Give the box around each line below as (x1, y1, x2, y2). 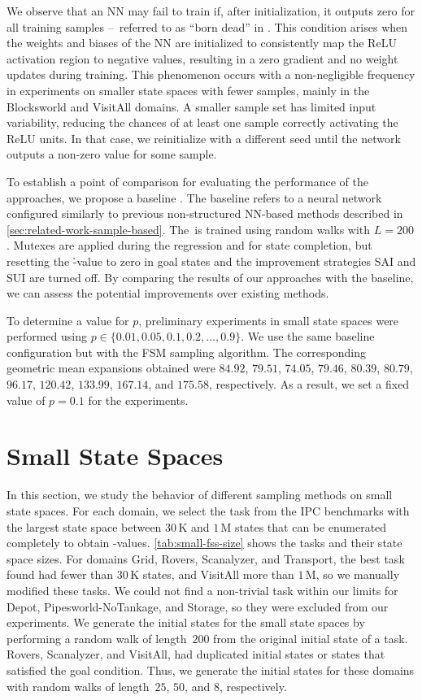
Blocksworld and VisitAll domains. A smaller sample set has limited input (7, 98, 376, 115)
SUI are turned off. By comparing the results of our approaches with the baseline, (7, 268, 414, 285)
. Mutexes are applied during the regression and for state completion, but (7, 237, 372, 254)
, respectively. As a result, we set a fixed (209, 376, 410, 393)
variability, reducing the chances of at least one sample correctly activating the (7, 114, 398, 131)
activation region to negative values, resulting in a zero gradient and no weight (7, 50, 398, 67)
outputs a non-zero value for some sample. (7, 146, 217, 163)
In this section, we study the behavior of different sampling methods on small (7, 486, 393, 503)
